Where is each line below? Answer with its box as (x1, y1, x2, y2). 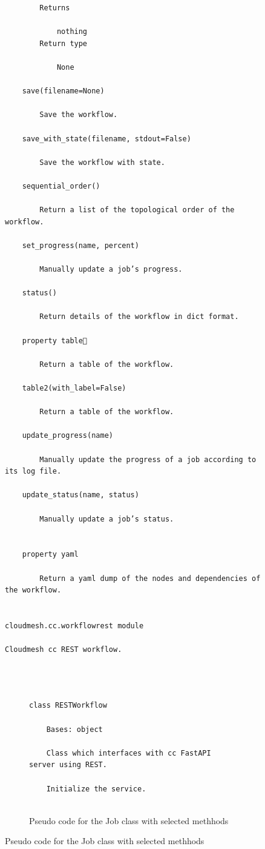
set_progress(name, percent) (22, 241, 139, 250)
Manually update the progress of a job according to (39, 455, 257, 464)
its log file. (5, 467, 62, 476)
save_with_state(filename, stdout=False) (22, 134, 191, 143)
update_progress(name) (22, 431, 113, 440)
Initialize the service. (46, 784, 146, 793)
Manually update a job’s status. (39, 514, 174, 523)
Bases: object (46, 725, 103, 734)
